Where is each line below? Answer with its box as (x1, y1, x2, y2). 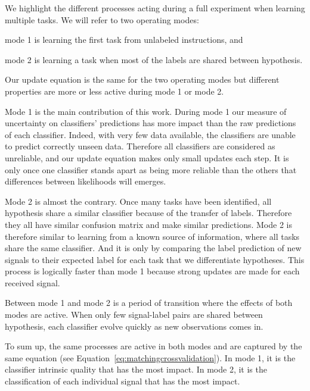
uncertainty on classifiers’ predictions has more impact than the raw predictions (5, 117, 296, 129)
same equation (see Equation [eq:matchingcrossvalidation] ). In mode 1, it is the (5, 351, 296, 364)
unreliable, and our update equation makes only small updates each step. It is (5, 151, 289, 164)
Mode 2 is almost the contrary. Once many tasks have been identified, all (5, 195, 272, 207)
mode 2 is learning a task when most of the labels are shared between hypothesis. (5, 53, 303, 65)
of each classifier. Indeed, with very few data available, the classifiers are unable (5, 128, 296, 140)
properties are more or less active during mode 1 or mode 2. (5, 85, 224, 97)
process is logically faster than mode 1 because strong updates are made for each (5, 265, 300, 277)
